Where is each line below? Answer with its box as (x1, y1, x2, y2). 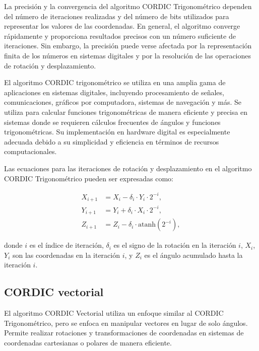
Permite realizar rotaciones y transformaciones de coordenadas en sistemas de (4, 327, 244, 338)
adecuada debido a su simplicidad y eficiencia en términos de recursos (4, 136, 219, 147)
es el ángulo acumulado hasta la (144, 249, 243, 260)
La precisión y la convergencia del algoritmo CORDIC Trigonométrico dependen (4, 1, 252, 11)
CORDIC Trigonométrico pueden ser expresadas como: (4, 173, 173, 183)
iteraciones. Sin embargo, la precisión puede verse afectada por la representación (4, 40, 252, 51)
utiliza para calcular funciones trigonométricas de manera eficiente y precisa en (4, 106, 248, 117)
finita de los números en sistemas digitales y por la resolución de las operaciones (4, 50, 251, 60)
